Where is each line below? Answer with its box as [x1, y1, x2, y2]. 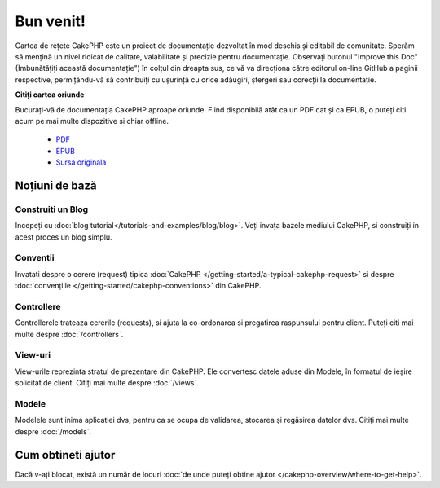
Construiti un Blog [15, 204, 89, 215]
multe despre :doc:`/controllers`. [15, 329, 124, 339]
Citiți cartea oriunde [15, 90, 85, 99]
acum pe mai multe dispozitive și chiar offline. [15, 116, 169, 125]
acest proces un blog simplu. [15, 232, 113, 242]
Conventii [15, 253, 55, 264]
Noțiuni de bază [15, 178, 97, 192]
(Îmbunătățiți [15, 64, 58, 73]
